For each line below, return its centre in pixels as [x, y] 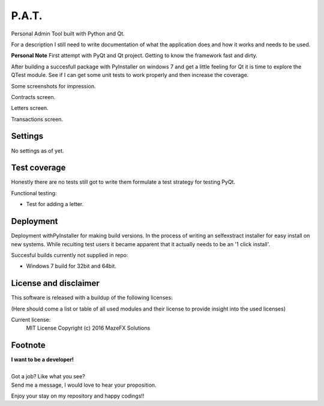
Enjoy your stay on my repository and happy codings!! [78, 396]
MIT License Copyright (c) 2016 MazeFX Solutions [88, 328]
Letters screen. [30, 108]
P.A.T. [27, 16]
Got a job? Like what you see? [48, 377]
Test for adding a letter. [55, 204]
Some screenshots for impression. [53, 86]
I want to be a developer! [43, 360]
